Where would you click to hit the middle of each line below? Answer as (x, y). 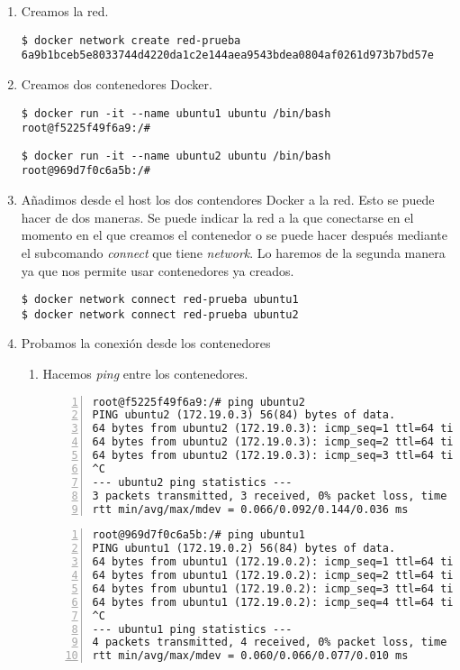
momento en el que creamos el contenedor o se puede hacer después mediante (235, 235)
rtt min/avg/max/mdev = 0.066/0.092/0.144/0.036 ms (250, 509)
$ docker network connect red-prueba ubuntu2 (160, 314)
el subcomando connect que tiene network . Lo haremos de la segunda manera (233, 252)
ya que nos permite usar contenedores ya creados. (158, 270)
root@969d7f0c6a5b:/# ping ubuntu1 (198, 535)
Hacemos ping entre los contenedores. (145, 373)
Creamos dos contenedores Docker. (117, 83)
